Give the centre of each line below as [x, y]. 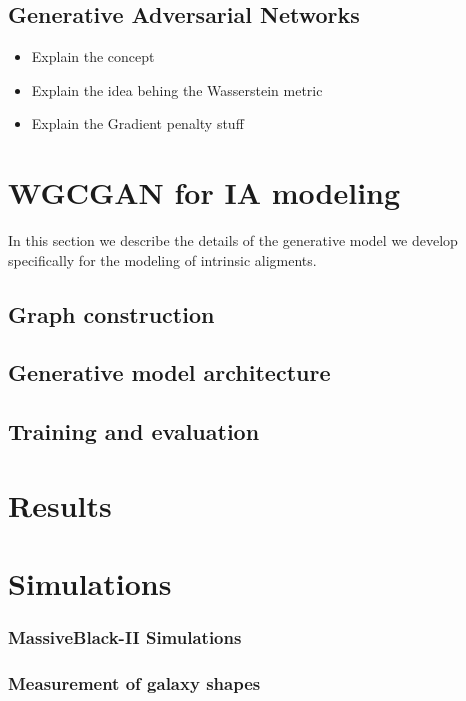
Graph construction [111, 313]
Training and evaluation [134, 431]
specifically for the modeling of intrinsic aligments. [162, 259]
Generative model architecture [169, 372]
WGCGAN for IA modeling [204, 192]
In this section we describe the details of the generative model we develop [233, 240]
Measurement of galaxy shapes [134, 683]
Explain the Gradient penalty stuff [137, 123]
